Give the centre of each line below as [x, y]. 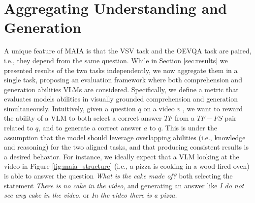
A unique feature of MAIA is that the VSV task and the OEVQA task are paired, [128, 51]
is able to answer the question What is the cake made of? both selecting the [118, 176]
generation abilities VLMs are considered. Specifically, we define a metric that [121, 89]
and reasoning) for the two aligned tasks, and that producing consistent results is [127, 147]
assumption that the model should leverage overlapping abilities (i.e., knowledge [125, 137]
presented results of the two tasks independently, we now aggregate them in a [121, 70]
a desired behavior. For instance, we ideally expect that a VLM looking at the [122, 156]
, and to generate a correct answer [90, 128]
